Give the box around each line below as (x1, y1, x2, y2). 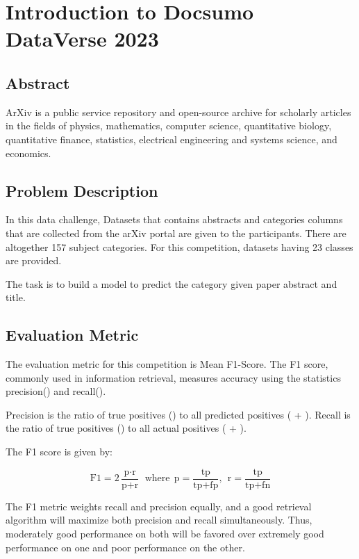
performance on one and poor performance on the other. (6, 540, 245, 554)
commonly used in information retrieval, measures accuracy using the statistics (6, 370, 341, 384)
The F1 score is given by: (6, 444, 112, 459)
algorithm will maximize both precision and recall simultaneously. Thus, (6, 512, 312, 527)
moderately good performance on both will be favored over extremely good (6, 526, 324, 540)
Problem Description (6, 179, 158, 201)
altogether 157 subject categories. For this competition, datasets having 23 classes (6, 239, 353, 254)
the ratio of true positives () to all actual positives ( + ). (6, 421, 247, 435)
